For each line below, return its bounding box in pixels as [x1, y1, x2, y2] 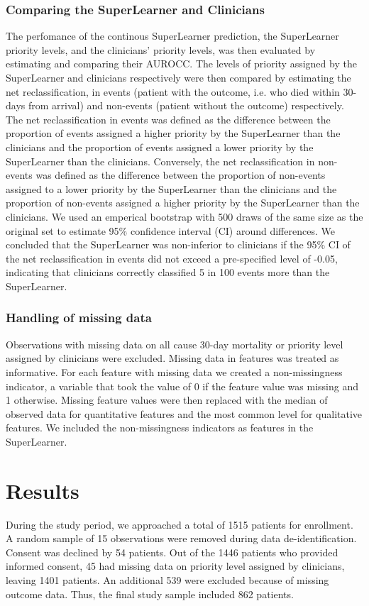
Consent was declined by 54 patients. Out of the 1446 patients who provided [6, 544, 338, 559]
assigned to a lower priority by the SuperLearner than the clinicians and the [6, 181, 337, 196]
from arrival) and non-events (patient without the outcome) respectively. [28, 98, 344, 113]
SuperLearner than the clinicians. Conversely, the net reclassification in [6, 153, 315, 168]
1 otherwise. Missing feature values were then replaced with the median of [6, 392, 328, 407]
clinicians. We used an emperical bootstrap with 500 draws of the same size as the [6, 209, 363, 224]
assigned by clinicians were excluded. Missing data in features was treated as [6, 351, 339, 365]
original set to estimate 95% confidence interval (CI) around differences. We [6, 223, 335, 238]
